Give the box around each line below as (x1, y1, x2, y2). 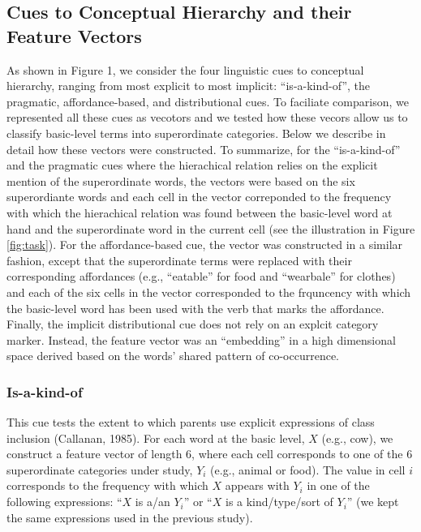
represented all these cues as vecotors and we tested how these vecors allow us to (6, 109, 408, 126)
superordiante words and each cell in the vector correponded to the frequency (6, 188, 392, 205)
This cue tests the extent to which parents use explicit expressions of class (6, 414, 375, 431)
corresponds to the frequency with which (6, 477, 208, 494)
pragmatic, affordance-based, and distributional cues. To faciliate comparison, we (6, 92, 409, 109)
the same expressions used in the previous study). (6, 508, 253, 526)
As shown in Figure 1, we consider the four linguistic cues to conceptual (6, 61, 364, 78)
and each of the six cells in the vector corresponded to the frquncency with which (6, 283, 411, 300)
